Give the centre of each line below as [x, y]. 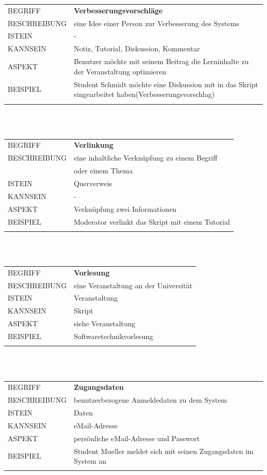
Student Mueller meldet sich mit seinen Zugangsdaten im [164, 451]
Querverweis [93, 183]
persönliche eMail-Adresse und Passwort [137, 438]
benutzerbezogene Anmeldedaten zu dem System [150, 400]
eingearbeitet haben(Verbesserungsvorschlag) [144, 94]
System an [90, 461]
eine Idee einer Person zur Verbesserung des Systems [156, 23]
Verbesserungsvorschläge [118, 10]
